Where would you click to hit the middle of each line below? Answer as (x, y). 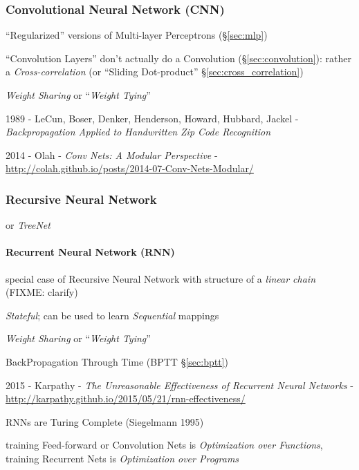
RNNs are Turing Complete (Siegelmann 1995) (105, 421)
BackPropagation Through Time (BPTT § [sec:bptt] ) (117, 361)
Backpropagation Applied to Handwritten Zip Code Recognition (138, 132)
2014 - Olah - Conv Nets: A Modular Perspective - (112, 154)
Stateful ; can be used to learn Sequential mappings (112, 315)
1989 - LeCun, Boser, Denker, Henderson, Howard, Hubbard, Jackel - (152, 118)
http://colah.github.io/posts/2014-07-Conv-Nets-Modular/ (130, 168)
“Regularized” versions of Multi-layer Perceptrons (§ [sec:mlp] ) (137, 35)
